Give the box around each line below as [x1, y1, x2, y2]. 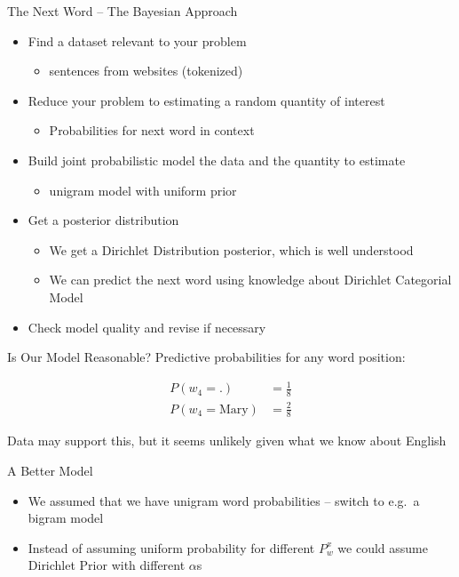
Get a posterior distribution [28, 211, 179, 229]
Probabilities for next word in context [49, 121, 255, 140]
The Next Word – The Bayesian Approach [7, 2, 238, 20]
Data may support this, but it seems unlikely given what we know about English [7, 431, 447, 450]
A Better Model [7, 461, 93, 480]
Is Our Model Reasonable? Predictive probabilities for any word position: [7, 348, 406, 366]
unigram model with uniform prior [49, 180, 237, 199]
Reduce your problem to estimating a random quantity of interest [28, 91, 385, 109]
